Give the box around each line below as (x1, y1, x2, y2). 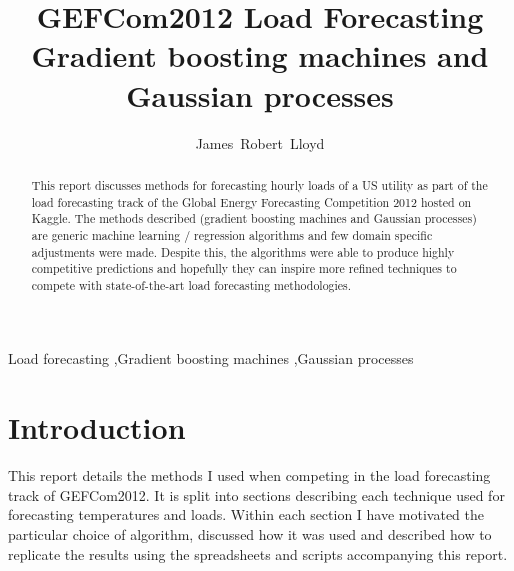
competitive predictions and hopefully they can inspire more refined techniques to (31, 260, 457, 277)
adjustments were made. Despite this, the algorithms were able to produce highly (31, 243, 455, 260)
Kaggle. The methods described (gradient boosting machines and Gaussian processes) (31, 210, 477, 227)
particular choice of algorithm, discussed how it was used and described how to (8, 523, 492, 544)
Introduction (8, 407, 186, 448)
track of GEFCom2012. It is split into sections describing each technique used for (8, 484, 505, 505)
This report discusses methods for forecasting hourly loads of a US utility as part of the (31, 176, 488, 193)
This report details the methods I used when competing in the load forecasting (8, 465, 491, 486)
